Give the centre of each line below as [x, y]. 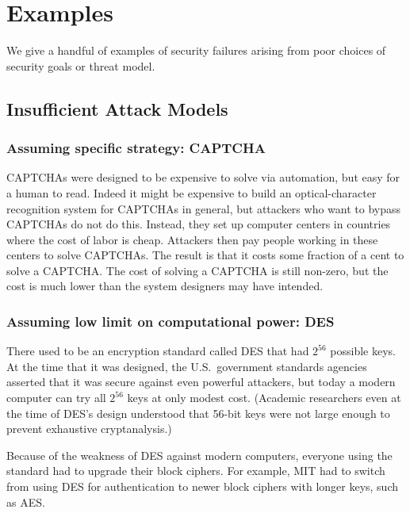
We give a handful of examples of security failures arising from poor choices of [196, 50]
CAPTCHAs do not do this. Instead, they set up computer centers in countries [199, 224]
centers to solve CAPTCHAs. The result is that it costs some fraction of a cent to [205, 255]
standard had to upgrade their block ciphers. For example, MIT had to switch [196, 471]
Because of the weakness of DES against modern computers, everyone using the [199, 455]
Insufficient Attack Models [117, 108]
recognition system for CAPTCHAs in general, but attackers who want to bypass [203, 208]
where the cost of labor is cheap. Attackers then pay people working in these [192, 239]
